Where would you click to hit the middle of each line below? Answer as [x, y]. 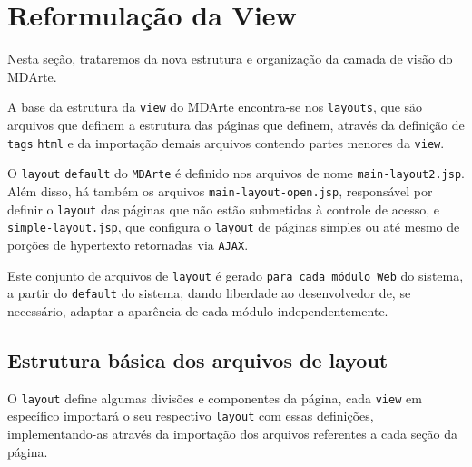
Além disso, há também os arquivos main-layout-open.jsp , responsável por [220, 190]
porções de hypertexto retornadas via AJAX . [128, 244]
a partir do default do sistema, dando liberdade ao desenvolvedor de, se [209, 293]
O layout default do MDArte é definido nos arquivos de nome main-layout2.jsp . [236, 173]
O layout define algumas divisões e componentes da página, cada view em [215, 397]
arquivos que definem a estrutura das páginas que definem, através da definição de [236, 124]
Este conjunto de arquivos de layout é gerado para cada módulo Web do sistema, [236, 275]
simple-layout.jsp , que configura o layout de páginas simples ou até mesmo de [234, 227]
